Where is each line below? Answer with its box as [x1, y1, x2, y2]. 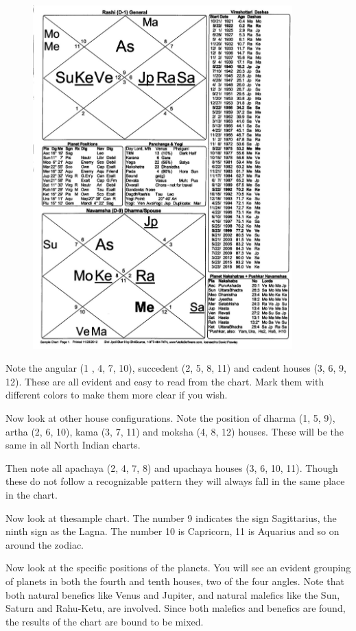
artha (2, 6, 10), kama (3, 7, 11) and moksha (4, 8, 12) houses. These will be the [5, 424, 344, 438]
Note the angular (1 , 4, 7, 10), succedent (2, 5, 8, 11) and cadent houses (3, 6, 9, [5, 361, 346, 375]
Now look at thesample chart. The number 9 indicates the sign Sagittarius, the [5, 510, 337, 525]
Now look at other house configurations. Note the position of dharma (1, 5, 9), [5, 411, 335, 425]
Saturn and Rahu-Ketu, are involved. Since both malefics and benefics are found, [5, 601, 346, 615]
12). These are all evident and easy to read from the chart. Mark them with [5, 374, 324, 388]
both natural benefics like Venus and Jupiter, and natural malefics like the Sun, [5, 587, 340, 602]
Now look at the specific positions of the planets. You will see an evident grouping [5, 560, 351, 575]
